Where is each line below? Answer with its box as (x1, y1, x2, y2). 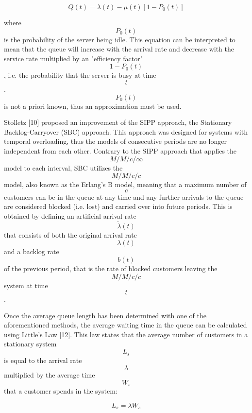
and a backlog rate (4, 246, 59, 257)
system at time (4, 280, 48, 290)
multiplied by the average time (4, 370, 95, 380)
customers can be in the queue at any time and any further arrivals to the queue (4, 191, 244, 202)
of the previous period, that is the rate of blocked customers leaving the (4, 263, 218, 273)
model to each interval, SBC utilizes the (4, 162, 123, 172)
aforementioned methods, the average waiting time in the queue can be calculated (4, 320, 247, 330)
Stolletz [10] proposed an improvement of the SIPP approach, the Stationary (4, 117, 232, 127)
